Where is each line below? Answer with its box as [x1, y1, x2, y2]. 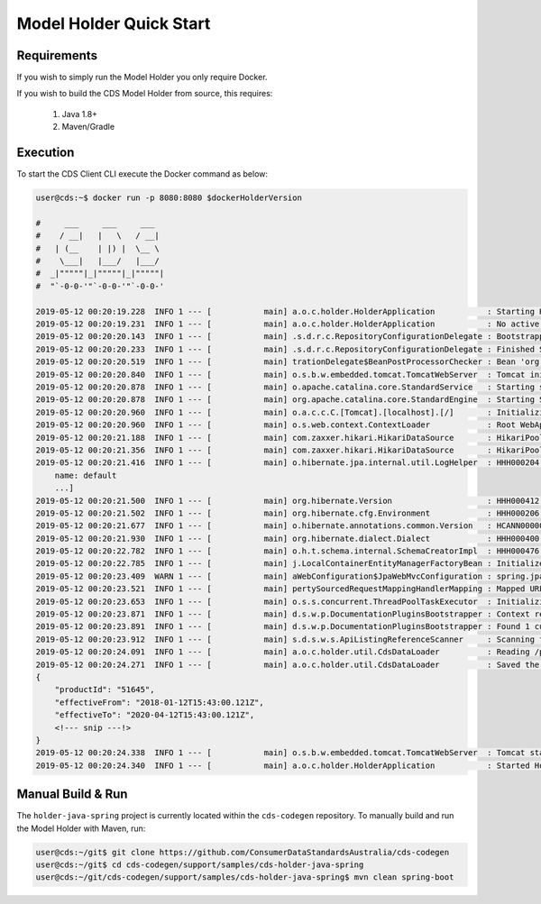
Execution [16, 145, 75, 160]
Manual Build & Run [16, 787, 128, 802]
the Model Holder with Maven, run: [16, 823, 146, 834]
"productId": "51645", [54, 685, 155, 695]
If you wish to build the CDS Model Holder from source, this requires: [16, 88, 273, 99]
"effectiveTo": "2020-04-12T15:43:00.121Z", [54, 710, 255, 720]
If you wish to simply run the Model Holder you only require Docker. [16, 72, 268, 83]
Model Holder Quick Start [16, 14, 211, 33]
